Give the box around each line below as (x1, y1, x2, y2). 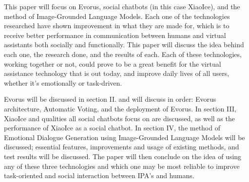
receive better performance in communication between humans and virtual (4, 30, 226, 40)
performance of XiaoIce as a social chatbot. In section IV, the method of (4, 123, 220, 133)
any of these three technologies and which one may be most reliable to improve (4, 161, 240, 171)
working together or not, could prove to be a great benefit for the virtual (4, 58, 221, 69)
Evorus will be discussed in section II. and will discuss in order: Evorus (4, 94, 216, 104)
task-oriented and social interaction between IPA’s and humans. (4, 170, 194, 181)
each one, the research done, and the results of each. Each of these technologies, (4, 49, 242, 59)
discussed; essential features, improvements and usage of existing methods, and (4, 142, 239, 152)
